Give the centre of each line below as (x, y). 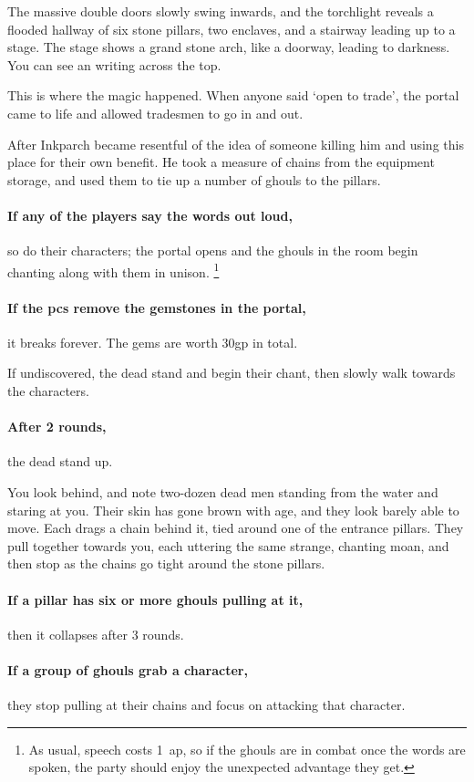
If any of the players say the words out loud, (150, 215)
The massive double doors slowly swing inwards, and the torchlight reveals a (221, 11)
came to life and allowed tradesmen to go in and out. (155, 113)
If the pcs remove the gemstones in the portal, (157, 307)
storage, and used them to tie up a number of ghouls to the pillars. (194, 179)
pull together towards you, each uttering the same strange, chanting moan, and (228, 545)
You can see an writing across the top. (114, 64)
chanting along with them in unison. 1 (113, 270)
